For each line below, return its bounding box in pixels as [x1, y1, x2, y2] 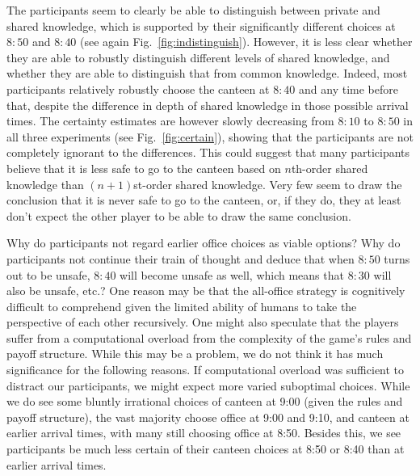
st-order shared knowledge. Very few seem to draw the [133, 175, 402, 192]
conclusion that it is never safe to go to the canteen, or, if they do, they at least [6, 192, 401, 209]
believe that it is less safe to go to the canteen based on [6, 159, 281, 176]
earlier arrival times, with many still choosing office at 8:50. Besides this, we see [6, 424, 401, 441]
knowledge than [6, 175, 84, 192]
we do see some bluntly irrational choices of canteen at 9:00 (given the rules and [6, 393, 403, 410]
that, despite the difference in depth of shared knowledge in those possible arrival [6, 96, 409, 113]
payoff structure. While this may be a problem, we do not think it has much [6, 345, 384, 362]
